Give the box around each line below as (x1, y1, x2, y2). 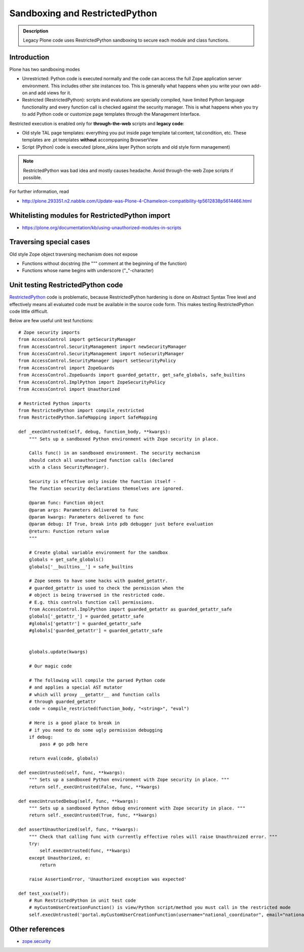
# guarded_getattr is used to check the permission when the (28, 585, 184, 591)
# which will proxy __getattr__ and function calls (28, 692, 160, 697)
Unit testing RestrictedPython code (9, 281, 124, 289)
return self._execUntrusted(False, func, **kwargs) (28, 784, 160, 790)
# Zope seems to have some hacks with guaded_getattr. (28, 578, 168, 584)
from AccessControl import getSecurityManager (18, 336, 136, 343)
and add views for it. (28, 90, 71, 96)
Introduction (9, 53, 50, 61)
